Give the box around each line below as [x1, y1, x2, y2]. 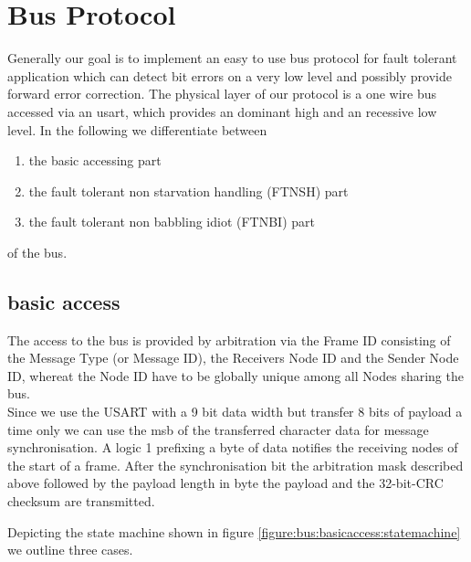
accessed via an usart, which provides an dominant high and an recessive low [7, 101, 437, 121]
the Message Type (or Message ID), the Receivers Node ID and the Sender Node [7, 348, 459, 367]
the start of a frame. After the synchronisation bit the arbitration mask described [7, 455, 464, 474]
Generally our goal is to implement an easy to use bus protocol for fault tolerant [7, 48, 457, 68]
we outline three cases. [7, 540, 133, 559]
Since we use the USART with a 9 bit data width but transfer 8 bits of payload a [7, 402, 463, 421]
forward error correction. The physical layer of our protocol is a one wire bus [7, 84, 437, 103]
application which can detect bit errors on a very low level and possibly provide [7, 66, 452, 85]
